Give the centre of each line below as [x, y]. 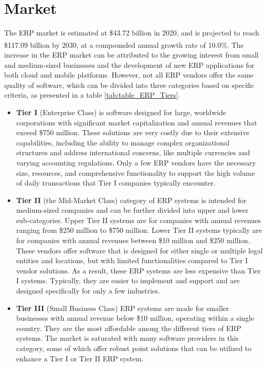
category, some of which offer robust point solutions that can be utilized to [134, 348]
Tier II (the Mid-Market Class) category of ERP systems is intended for [131, 200]
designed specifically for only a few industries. [88, 291]
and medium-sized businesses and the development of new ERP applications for [129, 65]
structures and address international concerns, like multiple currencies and [133, 152]
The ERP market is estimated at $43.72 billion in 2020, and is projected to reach [132, 33]
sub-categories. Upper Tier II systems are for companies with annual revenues [139, 220]
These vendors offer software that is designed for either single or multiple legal [139, 250]
